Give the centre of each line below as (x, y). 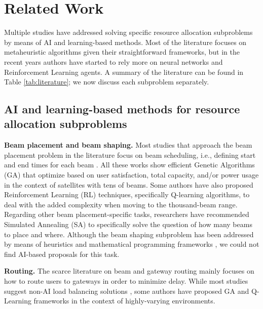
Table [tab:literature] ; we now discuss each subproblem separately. (107, 82)
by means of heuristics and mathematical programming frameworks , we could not (132, 244)
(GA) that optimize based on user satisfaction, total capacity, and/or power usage (131, 175)
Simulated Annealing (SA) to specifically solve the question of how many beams (128, 224)
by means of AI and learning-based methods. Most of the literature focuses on (125, 42)
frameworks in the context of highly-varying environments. (124, 301)
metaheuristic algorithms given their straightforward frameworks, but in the (122, 52)
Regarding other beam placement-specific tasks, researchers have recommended (127, 214)
